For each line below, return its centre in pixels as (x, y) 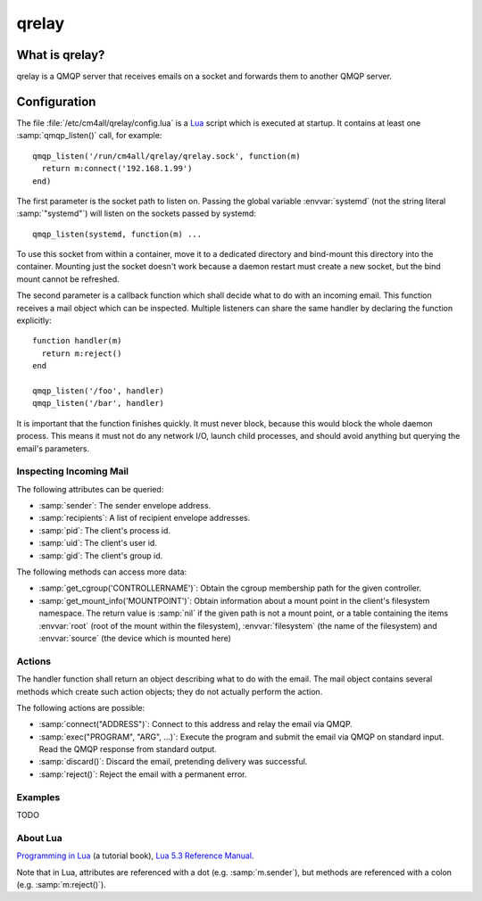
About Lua (39, 838)
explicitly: (34, 320)
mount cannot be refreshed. (68, 279)
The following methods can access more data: (102, 572)
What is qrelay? (61, 55)
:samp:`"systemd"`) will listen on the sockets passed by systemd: (136, 213)
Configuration (56, 101)
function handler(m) (77, 341)
